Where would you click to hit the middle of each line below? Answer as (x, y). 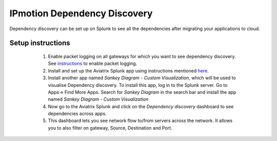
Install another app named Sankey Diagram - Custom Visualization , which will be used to (142, 78)
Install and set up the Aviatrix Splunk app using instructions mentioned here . (128, 70)
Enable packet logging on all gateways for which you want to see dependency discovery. (142, 56)
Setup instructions (40, 43)
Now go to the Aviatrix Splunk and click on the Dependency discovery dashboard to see (141, 106)
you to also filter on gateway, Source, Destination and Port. (110, 128)
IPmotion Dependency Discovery (81, 13)
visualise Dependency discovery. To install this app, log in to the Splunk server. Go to (138, 85)
